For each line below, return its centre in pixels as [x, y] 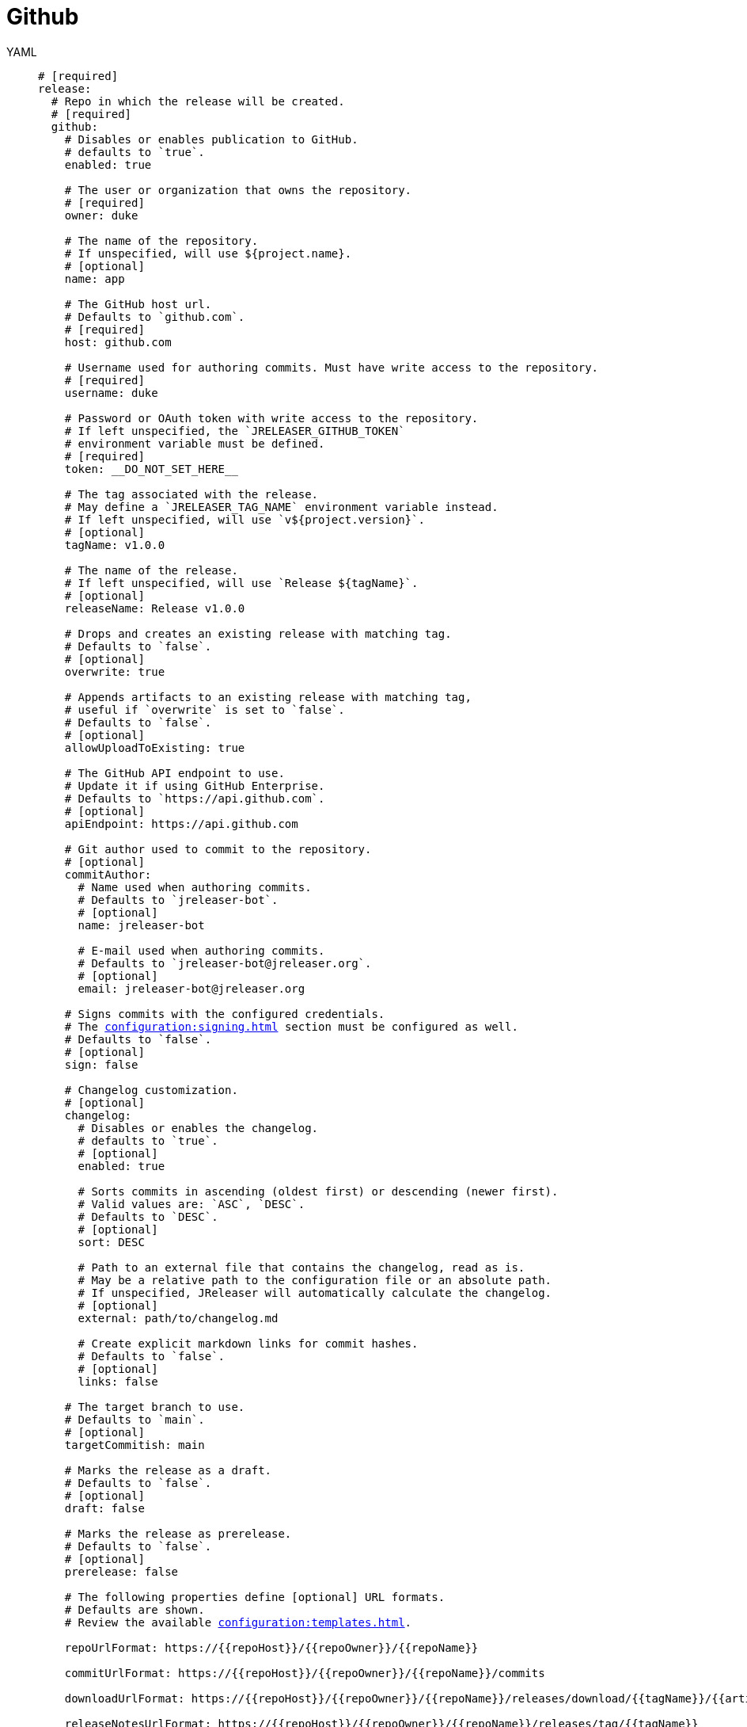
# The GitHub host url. [138, 304]
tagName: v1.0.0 [115, 545]
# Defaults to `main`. [135, 1419]
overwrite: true [115, 671]
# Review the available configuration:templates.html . [238, 1622]
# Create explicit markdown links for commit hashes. [248, 1343]
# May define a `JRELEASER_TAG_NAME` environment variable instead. [281, 507]
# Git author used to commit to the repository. [218, 849]
